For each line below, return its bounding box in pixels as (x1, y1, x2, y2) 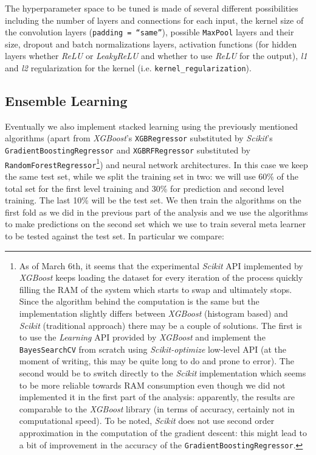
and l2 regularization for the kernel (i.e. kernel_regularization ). (5, 62, 252, 74)
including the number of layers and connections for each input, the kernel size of (5, 13, 304, 26)
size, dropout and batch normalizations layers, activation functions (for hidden (5, 37, 297, 50)
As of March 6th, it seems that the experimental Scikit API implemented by (19, 259, 303, 272)
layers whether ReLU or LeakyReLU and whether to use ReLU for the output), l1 (5, 49, 307, 62)
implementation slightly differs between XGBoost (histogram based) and (19, 307, 288, 320)
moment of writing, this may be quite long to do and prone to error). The (19, 354, 294, 367)
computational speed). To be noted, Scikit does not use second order (19, 414, 275, 427)
